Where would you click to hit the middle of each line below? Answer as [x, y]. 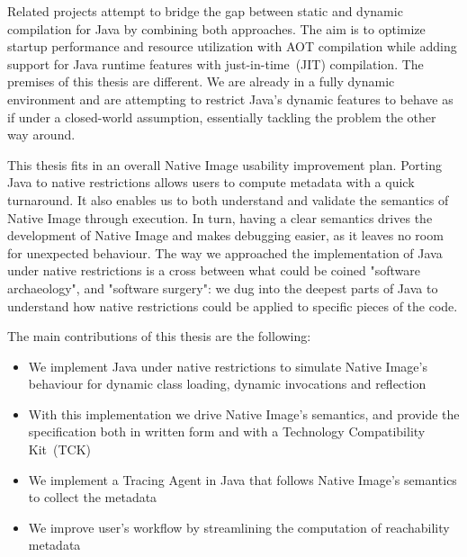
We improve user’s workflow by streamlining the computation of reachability [239, 527]
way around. [41, 135]
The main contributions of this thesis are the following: [159, 336]
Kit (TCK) [60, 449]
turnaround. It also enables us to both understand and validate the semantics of [228, 199]
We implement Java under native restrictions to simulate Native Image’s [228, 366]
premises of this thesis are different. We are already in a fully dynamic [201, 81]
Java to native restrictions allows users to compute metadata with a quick [211, 182]
